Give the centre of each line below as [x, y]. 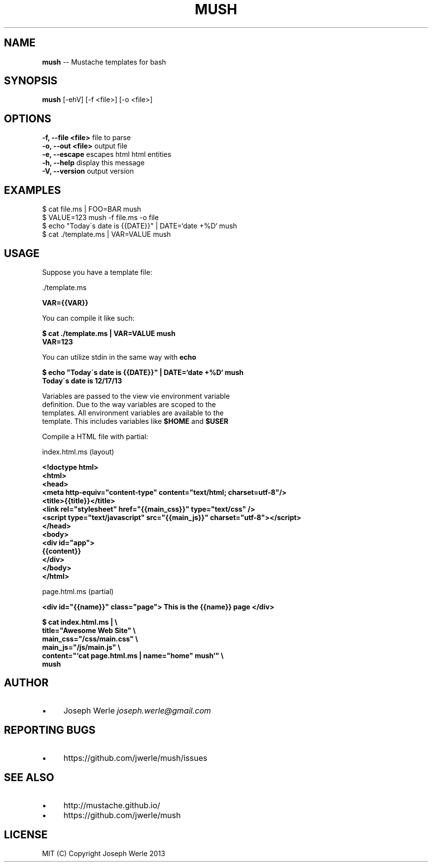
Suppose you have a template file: [97, 272]
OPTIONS [28, 118]
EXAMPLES [33, 190]
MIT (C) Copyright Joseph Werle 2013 [104, 854]
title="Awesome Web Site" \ [89, 630]
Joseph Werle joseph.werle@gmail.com [137, 710]
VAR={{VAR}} [65, 302]
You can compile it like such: [88, 318]
